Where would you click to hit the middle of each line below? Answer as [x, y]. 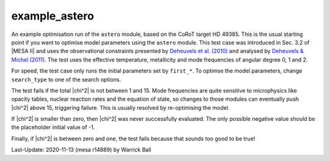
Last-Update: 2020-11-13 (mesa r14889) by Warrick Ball [81, 150]
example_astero [53, 16]
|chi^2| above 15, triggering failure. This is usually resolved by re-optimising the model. [120, 107]
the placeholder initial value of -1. [53, 127]
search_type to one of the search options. [66, 79]
